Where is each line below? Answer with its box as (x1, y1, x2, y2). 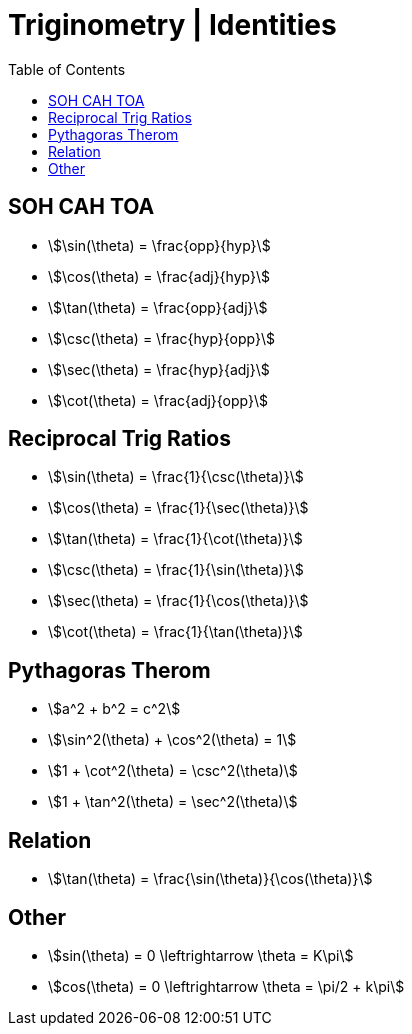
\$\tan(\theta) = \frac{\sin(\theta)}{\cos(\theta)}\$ (48, 870, 373, 888)
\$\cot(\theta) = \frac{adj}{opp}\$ (48, 391, 269, 409)
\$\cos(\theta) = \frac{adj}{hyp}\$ (48, 267, 270, 285)
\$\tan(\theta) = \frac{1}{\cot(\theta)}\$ (48, 530, 303, 548)
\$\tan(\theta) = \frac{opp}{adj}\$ (48, 298, 268, 316)
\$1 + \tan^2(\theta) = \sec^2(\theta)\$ (48, 793, 298, 811)
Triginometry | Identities (8, 8, 337, 42)
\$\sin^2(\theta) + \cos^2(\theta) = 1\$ (48, 731, 297, 749)
